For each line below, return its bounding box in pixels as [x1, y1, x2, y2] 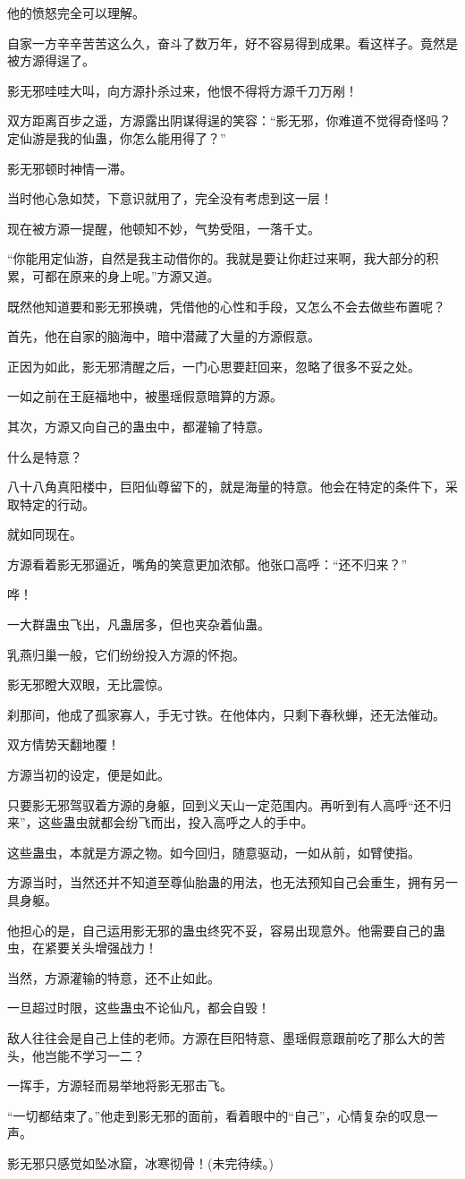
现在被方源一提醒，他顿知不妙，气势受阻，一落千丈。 [7, 218, 320, 237]
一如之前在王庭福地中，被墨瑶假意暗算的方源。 [7, 387, 283, 406]
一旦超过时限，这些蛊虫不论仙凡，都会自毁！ [7, 998, 270, 1017]
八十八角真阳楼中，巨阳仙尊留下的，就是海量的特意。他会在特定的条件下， [7, 477, 445, 496]
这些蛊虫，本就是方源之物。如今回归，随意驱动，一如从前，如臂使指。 [7, 842, 420, 861]
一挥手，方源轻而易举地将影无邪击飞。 [7, 1076, 232, 1095]
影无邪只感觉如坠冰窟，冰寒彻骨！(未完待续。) [7, 1153, 274, 1172]
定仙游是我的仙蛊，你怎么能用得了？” [7, 128, 226, 147]
